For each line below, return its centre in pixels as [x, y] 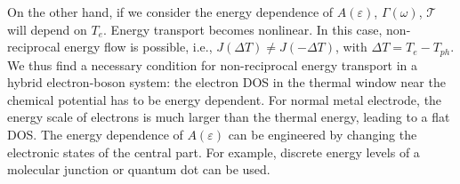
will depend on [47, 29]
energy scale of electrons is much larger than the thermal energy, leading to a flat [229, 117]
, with [351, 47]
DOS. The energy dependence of [95, 135]
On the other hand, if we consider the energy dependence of [170, 12]
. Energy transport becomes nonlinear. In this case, [243, 29]
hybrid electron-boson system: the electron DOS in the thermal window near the [226, 82]
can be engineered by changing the [323, 135]
